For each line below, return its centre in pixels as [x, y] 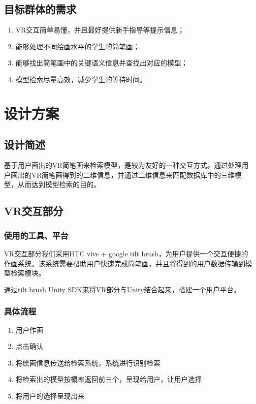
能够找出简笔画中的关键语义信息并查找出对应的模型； [102, 63]
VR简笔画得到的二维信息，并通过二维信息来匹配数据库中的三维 [133, 174]
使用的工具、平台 [36, 235]
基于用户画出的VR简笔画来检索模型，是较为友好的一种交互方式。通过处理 [123, 165]
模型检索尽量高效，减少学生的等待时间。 [81, 79]
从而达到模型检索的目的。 [59, 184]
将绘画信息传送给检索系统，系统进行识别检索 [88, 362]
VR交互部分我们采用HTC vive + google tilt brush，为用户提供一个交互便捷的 [126, 253]
